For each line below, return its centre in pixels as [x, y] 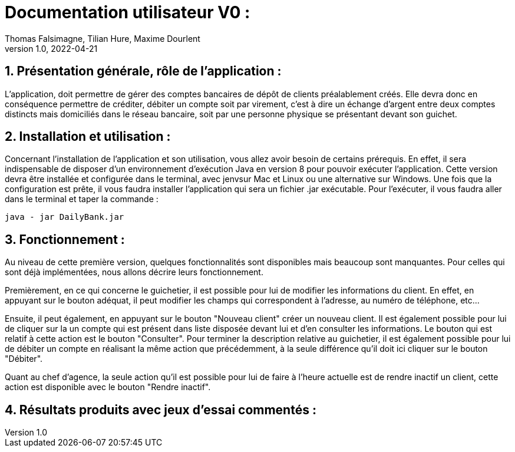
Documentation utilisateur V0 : [128, 12]
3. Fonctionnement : [65, 239]
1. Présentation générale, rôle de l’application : [143, 71]
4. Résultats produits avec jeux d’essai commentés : [161, 410]
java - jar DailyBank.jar [65, 217]
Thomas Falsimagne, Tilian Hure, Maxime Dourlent [103, 38]
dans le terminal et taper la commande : [82, 199]
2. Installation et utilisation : [88, 137]
